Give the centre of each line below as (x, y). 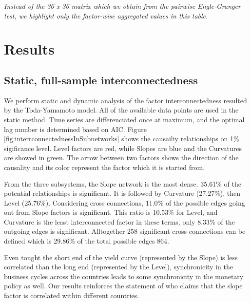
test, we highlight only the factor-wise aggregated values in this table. (106, 15)
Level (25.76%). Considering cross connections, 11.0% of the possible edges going (125, 202)
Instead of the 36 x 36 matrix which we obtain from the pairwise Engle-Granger (122, 6)
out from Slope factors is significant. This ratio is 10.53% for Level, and (111, 212)
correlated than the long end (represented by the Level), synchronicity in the (118, 267)
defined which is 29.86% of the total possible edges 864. (87, 241)
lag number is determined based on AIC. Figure (75, 129)
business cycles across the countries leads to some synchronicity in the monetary (124, 276)
